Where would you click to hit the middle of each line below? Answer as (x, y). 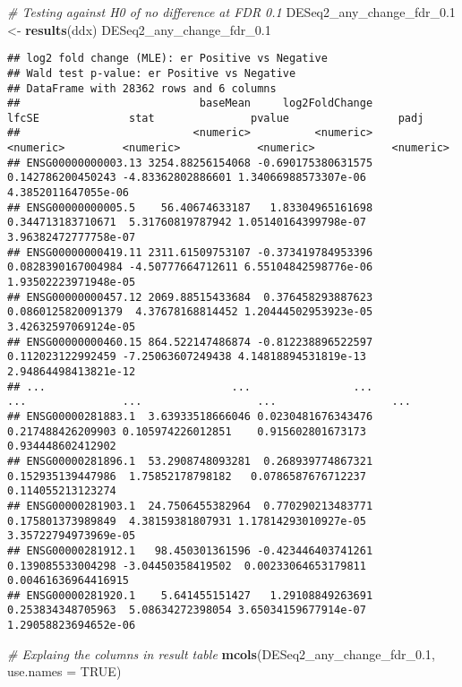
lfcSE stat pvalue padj (216, 118)
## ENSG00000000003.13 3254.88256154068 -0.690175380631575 (190, 163)
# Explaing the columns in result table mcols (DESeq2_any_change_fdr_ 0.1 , (221, 653)
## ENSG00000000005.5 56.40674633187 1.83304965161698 (190, 207)
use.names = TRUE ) (64, 671)
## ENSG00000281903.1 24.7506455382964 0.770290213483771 (190, 506)
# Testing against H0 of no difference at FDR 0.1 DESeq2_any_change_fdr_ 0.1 (231, 12)
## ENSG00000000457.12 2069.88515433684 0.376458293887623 (190, 297)
